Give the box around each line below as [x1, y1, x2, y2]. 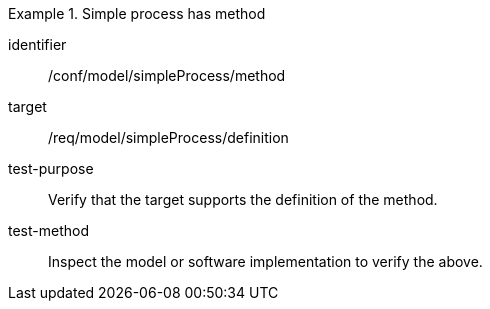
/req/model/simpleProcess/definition [48, 129, 289, 146]
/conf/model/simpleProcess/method [48, 67, 286, 84]
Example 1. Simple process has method [8, 5, 266, 22]
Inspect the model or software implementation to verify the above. [48, 253, 483, 270]
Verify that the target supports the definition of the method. [48, 191, 438, 208]
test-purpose [8, 160, 94, 177]
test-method [8, 222, 89, 239]
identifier [8, 36, 67, 53]
